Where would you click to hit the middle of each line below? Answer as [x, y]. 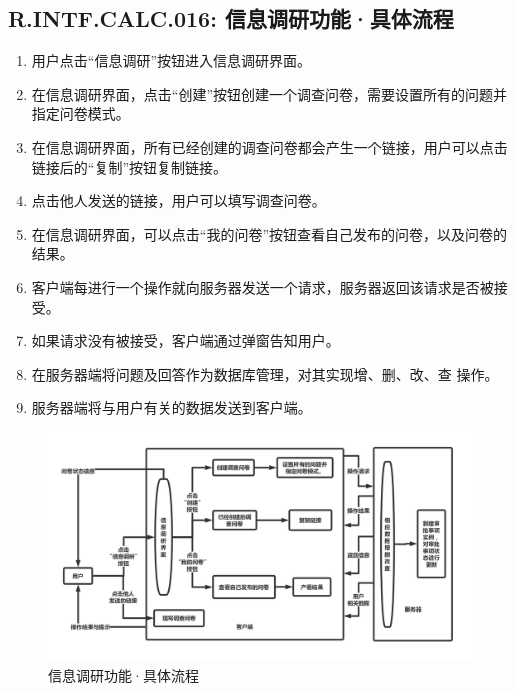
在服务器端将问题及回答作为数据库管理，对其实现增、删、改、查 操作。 [265, 373]
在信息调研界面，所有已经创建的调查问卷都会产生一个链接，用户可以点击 [269, 146]
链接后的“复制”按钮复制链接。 [129, 166]
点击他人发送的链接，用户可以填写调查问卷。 [178, 200]
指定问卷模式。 [80, 113]
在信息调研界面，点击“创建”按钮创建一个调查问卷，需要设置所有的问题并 [269, 93]
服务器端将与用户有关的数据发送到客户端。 [171, 407]
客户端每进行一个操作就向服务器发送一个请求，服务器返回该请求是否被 [262, 286]
